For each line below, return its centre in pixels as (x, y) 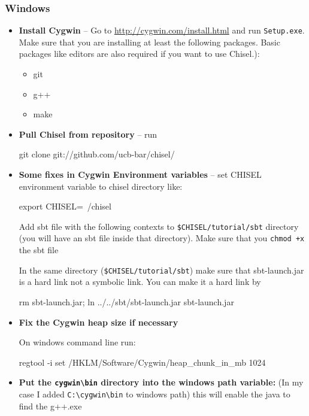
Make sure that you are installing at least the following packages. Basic (149, 42)
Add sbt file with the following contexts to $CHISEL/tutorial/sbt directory (159, 226)
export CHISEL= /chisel (65, 206)
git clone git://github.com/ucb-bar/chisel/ (97, 154)
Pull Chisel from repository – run (88, 134)
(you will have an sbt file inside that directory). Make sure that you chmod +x (162, 238)
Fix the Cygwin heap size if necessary (99, 322)
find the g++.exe (50, 406)
